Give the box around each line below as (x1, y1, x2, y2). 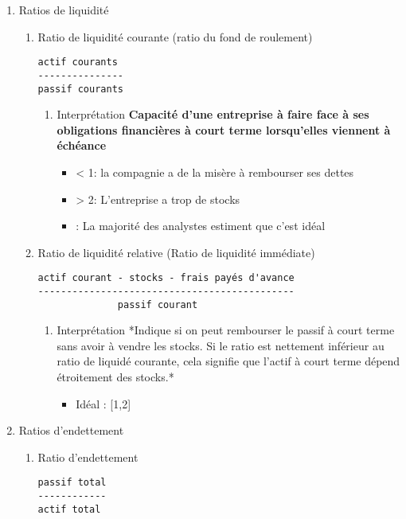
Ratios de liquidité (18, 2, 109, 18)
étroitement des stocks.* (57, 369, 174, 385)
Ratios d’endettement (18, 422, 124, 439)
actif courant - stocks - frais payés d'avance (37, 272, 295, 284)
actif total (37, 503, 101, 515)
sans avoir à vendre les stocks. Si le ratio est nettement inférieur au (57, 337, 385, 353)
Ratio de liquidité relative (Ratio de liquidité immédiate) (37, 244, 315, 260)
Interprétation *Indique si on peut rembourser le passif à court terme (57, 322, 395, 338)
